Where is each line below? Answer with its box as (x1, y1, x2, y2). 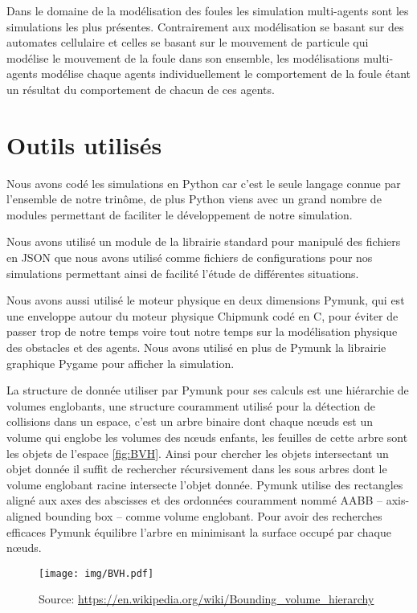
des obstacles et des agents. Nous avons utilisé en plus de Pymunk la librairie (6, 339, 386, 356)
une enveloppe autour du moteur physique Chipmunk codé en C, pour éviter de (6, 307, 399, 324)
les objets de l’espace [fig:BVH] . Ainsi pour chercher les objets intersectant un (6, 444, 389, 461)
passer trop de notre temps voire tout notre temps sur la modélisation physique (6, 323, 398, 340)
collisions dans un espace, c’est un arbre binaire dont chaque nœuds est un (6, 413, 374, 430)
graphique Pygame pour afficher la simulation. (6, 354, 235, 371)
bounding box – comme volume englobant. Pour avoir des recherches (45, 507, 382, 524)
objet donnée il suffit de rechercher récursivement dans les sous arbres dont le (6, 460, 387, 477)
